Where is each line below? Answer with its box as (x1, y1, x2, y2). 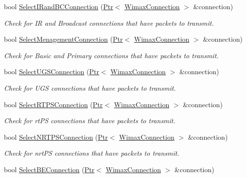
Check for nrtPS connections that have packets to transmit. (4, 148, 179, 158)
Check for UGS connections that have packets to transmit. (4, 82, 176, 93)
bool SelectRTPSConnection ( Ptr (4, 99, 103, 109)
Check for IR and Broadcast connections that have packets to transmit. (4, 17, 214, 28)
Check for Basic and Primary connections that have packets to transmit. (4, 50, 219, 60)
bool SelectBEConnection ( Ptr (4, 164, 95, 174)
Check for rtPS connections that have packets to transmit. (4, 115, 176, 126)
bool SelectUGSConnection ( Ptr (4, 66, 99, 77)
